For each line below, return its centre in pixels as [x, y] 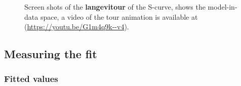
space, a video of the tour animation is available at [119, 16]
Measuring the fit [51, 54]
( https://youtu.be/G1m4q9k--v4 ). [77, 27]
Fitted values [31, 79]
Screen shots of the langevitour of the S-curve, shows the [115, 7]
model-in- [223, 7]
